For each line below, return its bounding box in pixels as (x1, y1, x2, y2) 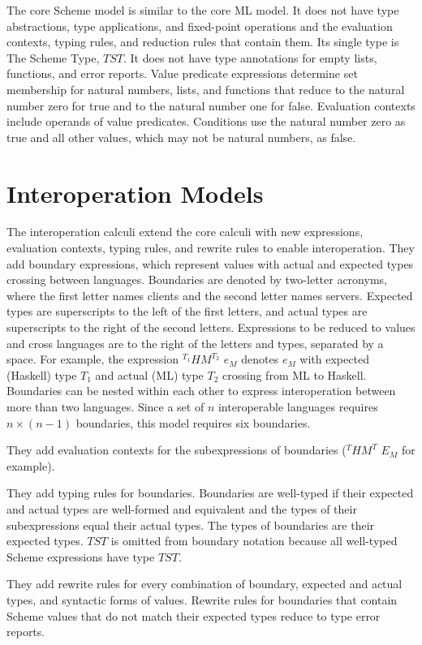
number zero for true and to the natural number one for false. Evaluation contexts (6, 97, 416, 114)
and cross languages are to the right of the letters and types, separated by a (6, 334, 384, 351)
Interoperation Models (6, 176, 264, 209)
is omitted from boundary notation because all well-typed (110, 532, 398, 549)
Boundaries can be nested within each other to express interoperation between (6, 382, 396, 399)
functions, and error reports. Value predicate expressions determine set (6, 65, 358, 82)
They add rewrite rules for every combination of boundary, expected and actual (6, 575, 403, 592)
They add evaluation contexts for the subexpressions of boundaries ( (6, 441, 347, 458)
